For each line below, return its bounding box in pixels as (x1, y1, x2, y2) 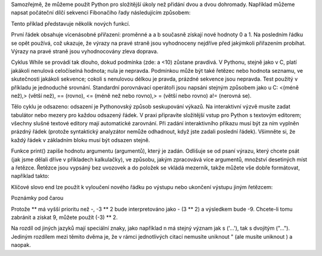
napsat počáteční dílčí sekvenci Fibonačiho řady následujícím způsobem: (11, 9, 191, 16)
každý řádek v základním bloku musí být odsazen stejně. (11, 136, 150, 143)
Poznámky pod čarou (11, 195, 64, 202)
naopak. (11, 242, 31, 249)
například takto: (11, 172, 50, 180)
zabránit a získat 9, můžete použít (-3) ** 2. (11, 214, 118, 221)
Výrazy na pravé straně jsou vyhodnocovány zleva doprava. (11, 48, 159, 55)
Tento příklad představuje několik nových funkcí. (11, 20, 131, 27)
